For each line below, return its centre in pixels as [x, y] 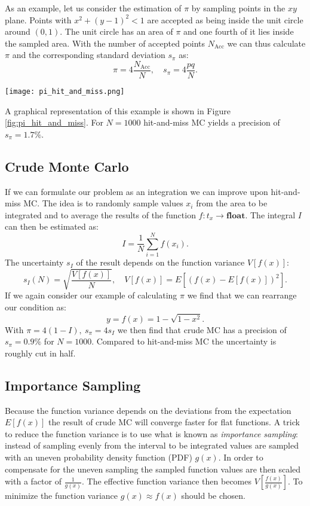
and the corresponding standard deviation [89, 55]
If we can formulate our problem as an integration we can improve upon [136, 191]
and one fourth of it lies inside [239, 31]
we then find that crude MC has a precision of [202, 329]
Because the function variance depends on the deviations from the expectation [148, 410]
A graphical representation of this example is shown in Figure [118, 110]
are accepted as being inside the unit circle [225, 19]
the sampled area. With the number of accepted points [105, 43]
